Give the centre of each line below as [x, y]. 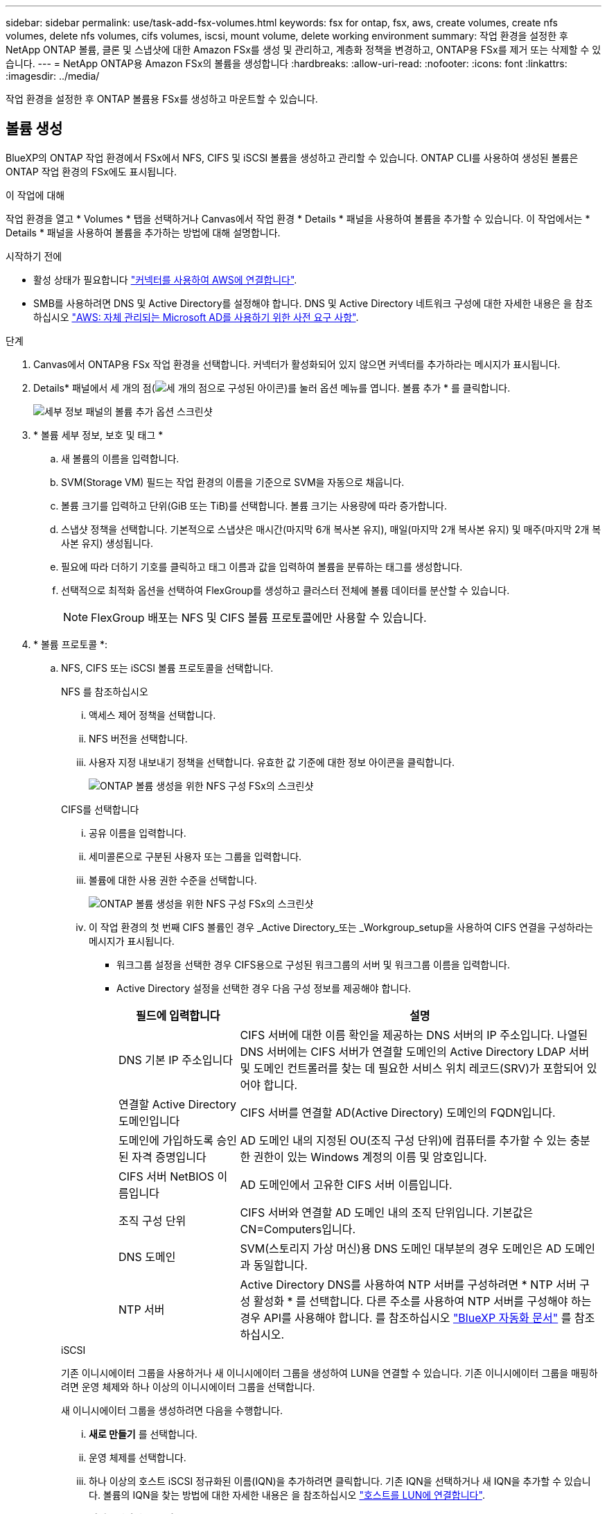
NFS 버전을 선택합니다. [138, 738]
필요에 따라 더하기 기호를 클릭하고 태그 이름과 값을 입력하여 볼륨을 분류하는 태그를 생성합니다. [262, 566]
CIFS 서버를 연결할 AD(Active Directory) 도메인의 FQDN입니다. [398, 1112]
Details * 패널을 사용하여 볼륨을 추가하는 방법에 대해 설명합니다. [143, 232]
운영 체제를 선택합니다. [138, 1457]
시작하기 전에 [34, 256]
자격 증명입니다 [169, 1157]
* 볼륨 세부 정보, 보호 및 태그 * [98, 435]
